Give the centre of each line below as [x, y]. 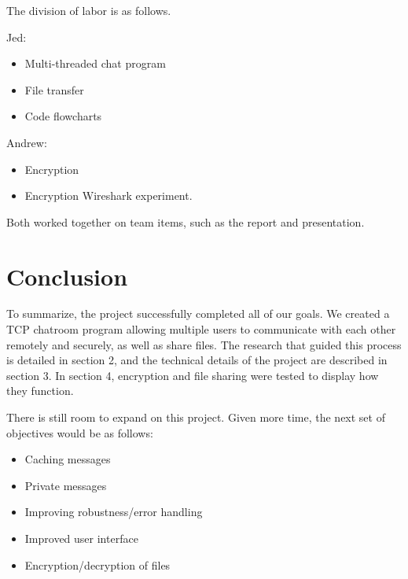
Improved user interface [81, 538]
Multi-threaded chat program [95, 63]
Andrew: [27, 142]
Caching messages [68, 459]
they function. [40, 391]
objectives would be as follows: [80, 432]
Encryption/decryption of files [97, 564]
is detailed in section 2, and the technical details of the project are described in [197, 360]
